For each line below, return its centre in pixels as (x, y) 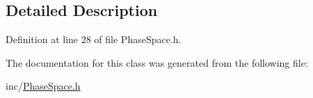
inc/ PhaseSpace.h (43, 86)
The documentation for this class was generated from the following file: (157, 62)
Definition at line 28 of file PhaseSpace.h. (94, 39)
